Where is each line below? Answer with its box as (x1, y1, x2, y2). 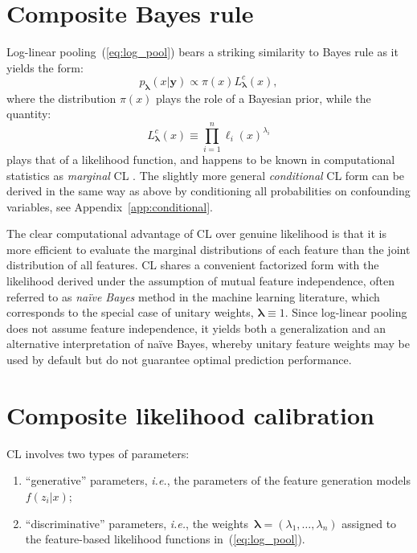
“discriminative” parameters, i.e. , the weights (25, 514, 248, 531)
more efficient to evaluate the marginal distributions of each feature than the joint (6, 240, 411, 257)
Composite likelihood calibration (6, 398, 374, 431)
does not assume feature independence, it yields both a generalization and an (6, 319, 386, 336)
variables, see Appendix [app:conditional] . (6, 198, 213, 215)
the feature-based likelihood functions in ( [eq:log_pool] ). (25, 530, 305, 547)
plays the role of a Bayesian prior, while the (156, 89, 371, 106)
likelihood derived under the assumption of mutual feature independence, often (6, 272, 395, 289)
